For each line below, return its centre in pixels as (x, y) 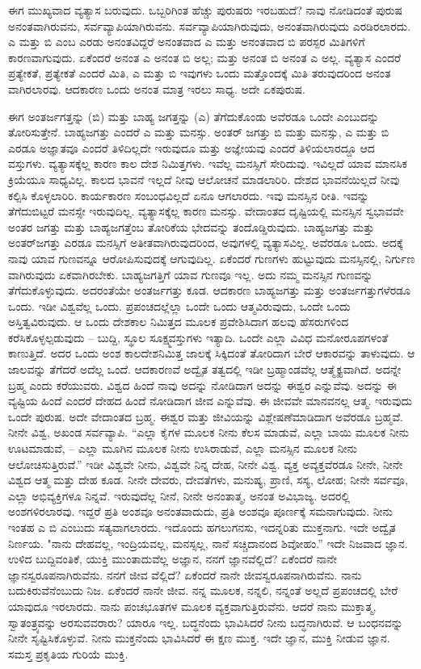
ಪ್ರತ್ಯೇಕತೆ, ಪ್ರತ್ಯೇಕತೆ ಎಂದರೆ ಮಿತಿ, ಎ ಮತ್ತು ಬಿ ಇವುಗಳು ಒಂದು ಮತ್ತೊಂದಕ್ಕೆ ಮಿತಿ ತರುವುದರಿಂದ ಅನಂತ (200, 73)
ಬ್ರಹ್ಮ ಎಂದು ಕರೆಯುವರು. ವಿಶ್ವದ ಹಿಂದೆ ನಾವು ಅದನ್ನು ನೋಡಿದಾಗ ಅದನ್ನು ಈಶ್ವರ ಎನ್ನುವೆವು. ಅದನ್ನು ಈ (202, 385)
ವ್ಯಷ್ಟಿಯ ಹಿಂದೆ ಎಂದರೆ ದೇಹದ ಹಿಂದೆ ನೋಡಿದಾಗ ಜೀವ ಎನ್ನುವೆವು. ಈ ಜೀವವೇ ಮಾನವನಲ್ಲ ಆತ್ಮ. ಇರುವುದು (210, 401)
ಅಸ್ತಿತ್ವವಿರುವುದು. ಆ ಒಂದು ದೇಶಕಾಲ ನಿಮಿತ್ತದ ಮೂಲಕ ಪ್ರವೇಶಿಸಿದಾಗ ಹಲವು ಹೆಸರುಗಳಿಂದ (179, 322)
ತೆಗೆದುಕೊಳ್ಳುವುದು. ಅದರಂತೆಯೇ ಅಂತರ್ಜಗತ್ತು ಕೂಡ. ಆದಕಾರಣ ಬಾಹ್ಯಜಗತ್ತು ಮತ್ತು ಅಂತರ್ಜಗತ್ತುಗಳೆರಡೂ (209, 290)
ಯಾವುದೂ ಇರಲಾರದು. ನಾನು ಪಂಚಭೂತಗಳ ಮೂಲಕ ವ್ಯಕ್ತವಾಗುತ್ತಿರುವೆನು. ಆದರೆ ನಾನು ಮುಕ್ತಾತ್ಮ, (192, 606)
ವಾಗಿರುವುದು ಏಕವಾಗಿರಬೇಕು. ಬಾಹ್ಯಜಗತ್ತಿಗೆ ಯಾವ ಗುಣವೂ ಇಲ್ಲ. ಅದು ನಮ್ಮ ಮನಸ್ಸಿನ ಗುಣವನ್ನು (191, 274)
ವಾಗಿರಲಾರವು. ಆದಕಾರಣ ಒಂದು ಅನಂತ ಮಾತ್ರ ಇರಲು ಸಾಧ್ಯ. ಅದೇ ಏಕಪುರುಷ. (157, 88)
